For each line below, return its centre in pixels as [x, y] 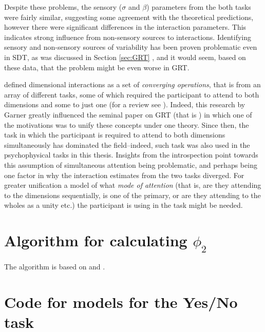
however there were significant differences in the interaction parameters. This [125, 27]
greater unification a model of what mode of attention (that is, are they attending [133, 185]
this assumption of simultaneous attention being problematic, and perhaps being [131, 164]
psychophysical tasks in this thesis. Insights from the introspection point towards [131, 155]
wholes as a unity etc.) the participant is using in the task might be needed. [124, 205]
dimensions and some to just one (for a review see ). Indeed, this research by [125, 104]
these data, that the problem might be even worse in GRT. [97, 67]
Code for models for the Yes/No [121, 302]
